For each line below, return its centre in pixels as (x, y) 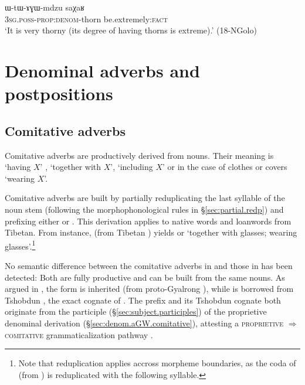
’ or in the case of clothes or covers (225, 167)
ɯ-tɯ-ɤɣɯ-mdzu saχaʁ (45, 7)
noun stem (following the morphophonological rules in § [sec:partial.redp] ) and (144, 209)
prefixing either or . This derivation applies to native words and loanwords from (148, 221)
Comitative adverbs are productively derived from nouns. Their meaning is (139, 155)
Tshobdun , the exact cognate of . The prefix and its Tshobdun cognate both (143, 300)
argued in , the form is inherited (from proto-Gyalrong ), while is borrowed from (149, 289)
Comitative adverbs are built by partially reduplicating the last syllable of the (145, 198)
